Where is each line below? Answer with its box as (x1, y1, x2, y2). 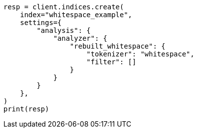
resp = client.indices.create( (3, 3, 124, 11)
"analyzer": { (53, 34, 107, 42)
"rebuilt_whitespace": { (69, 42, 165, 50)
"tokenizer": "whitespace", (86, 50, 195, 58)
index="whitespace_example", (20, 11, 132, 19)
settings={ (20, 19, 62, 26)
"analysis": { (36, 26, 91, 34)
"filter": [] (86, 58, 136, 66)
